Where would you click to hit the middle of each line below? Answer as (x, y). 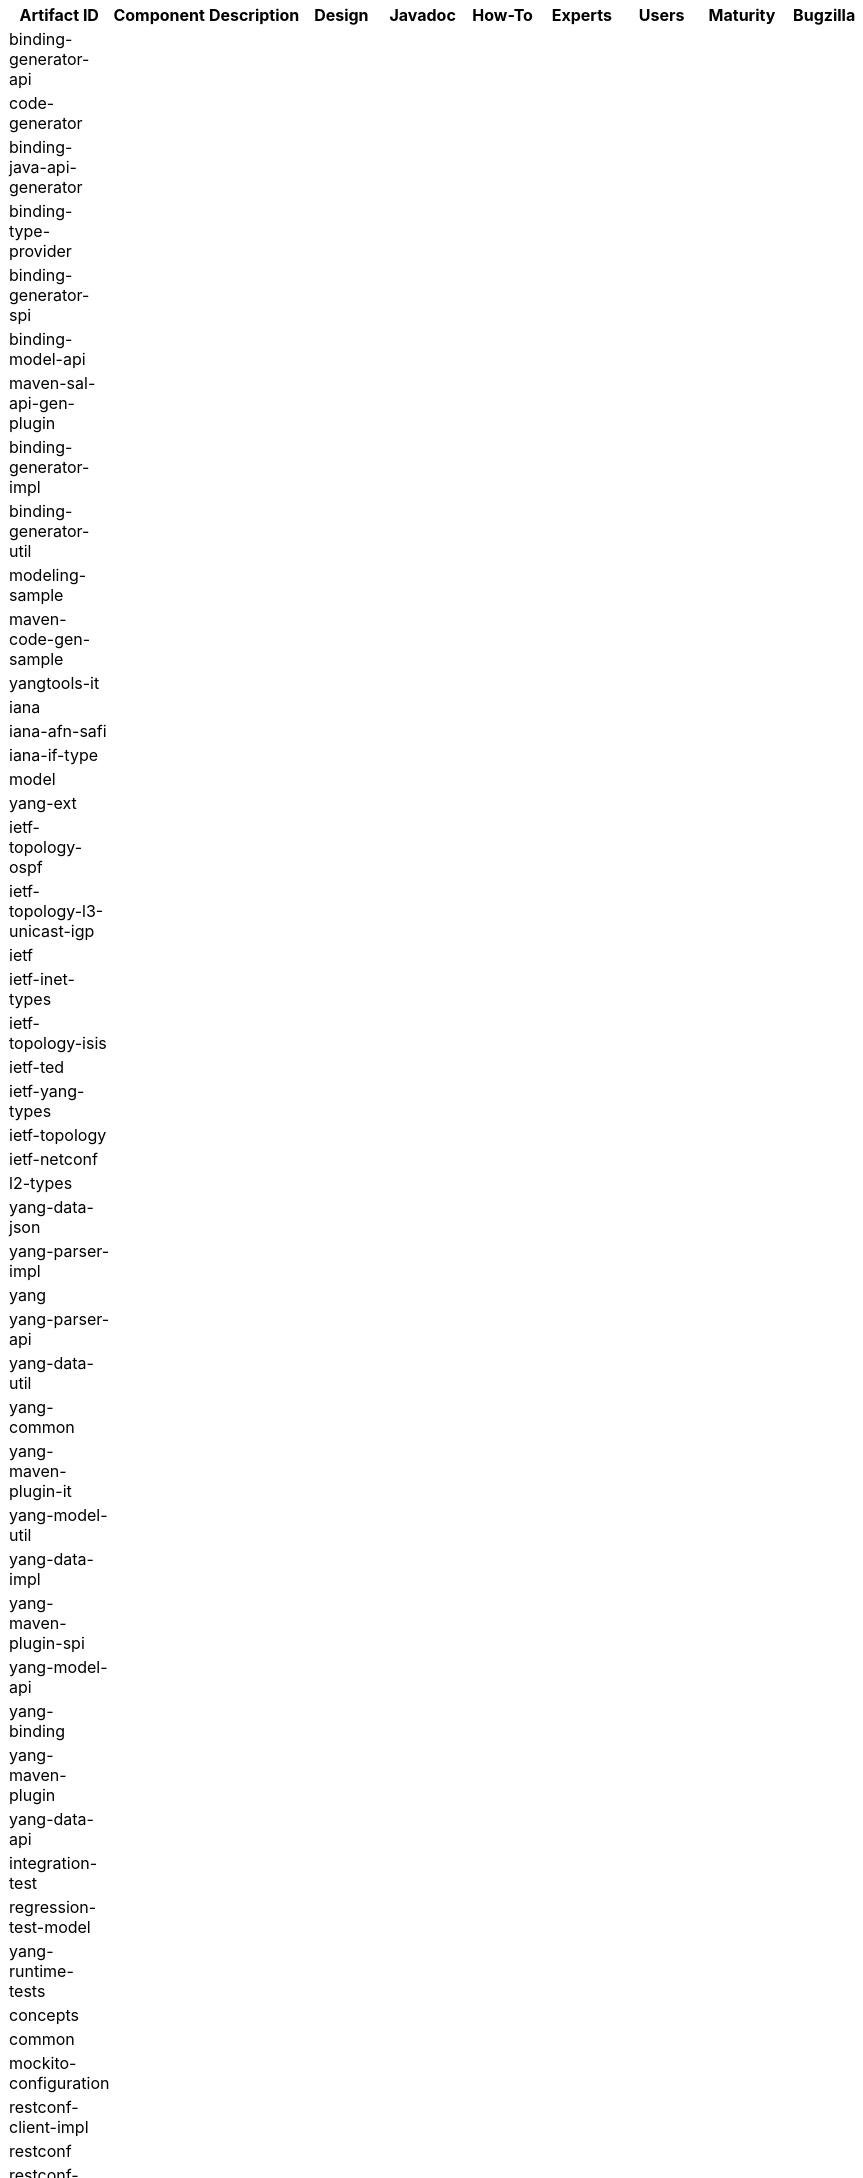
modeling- (48, 575)
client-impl (49, 2127)
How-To (502, 15)
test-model (50, 1927)
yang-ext (43, 803)
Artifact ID (59, 15)
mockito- (43, 2063)
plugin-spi (47, 1643)
